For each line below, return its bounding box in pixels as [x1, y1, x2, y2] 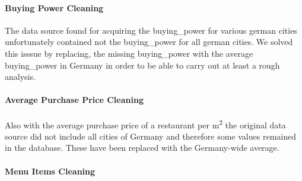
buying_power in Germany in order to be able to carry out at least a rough [5, 59, 280, 71]
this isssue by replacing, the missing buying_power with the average [5, 47, 253, 59]
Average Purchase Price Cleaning [5, 93, 144, 106]
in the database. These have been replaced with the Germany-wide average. [5, 141, 279, 154]
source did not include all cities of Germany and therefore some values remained [5, 130, 296, 142]
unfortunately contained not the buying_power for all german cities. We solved [5, 35, 293, 48]
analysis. [5, 70, 36, 83]
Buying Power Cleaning [5, 1, 104, 14]
